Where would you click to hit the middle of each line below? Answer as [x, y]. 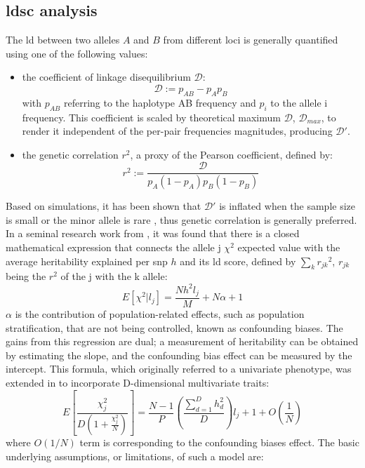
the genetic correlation [70, 154]
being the [26, 276]
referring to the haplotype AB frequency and [160, 102]
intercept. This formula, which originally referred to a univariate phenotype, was [179, 369]
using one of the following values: [77, 53]
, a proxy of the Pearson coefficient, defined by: [231, 154]
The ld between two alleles [63, 40]
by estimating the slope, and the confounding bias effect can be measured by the [179, 355]
